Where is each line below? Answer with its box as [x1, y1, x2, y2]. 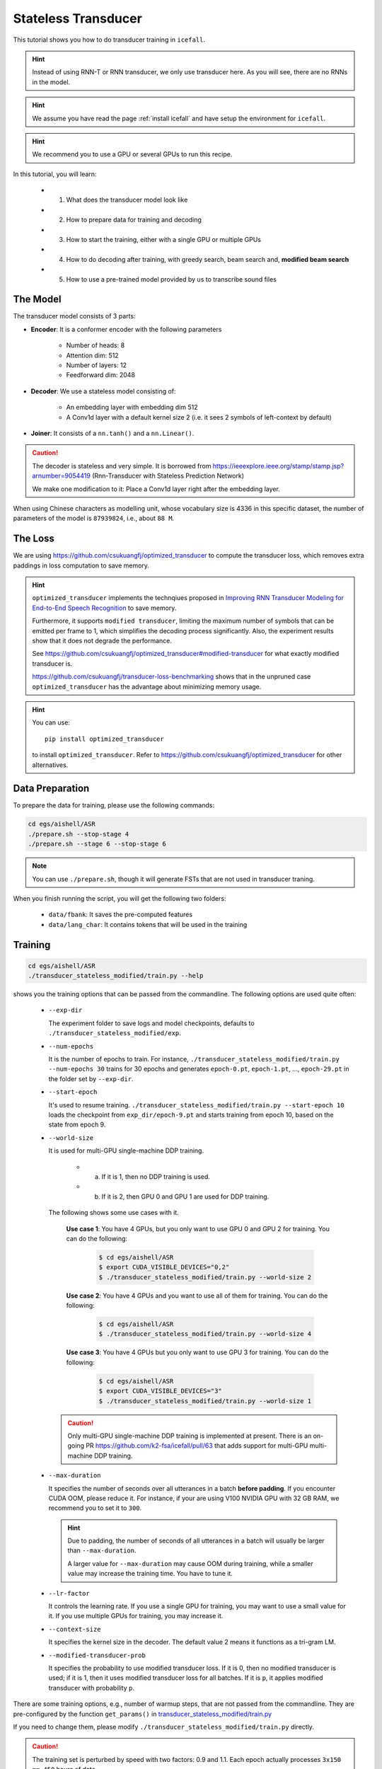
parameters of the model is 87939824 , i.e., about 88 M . [13, 514, 175, 523]
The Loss [13, 533, 54, 545]
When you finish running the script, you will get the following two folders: [13, 894, 226, 902]
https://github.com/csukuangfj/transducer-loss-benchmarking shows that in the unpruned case [32, 672, 311, 681]
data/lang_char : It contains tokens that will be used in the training [48, 920, 248, 928]
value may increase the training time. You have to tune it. [67, 1569, 233, 1578]
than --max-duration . [67, 1546, 137, 1555]
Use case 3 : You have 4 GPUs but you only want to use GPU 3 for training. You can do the [66, 1348, 329, 1356]
